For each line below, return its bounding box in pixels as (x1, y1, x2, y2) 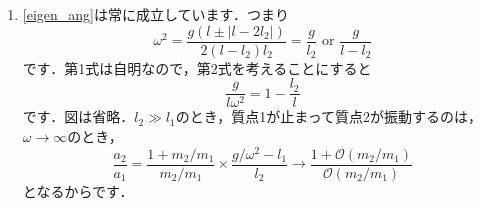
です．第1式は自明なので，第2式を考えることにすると (22, 57, 372, 78)
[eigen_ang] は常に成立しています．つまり (22, 4, 290, 24)
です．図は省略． (22, 106, 135, 127)
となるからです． (22, 180, 134, 201)
